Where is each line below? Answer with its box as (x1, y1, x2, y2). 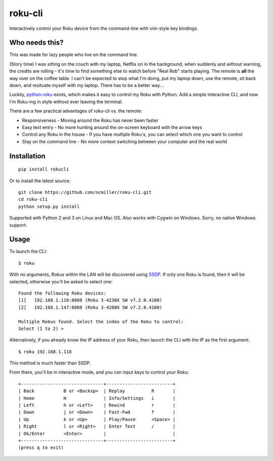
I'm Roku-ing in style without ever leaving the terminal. (9, 99, 123, 105)
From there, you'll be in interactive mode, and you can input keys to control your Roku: (9, 369, 189, 375)
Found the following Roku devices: (18, 290, 107, 296)
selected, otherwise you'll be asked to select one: (9, 278, 113, 284)
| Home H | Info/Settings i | (18, 395, 176, 401)
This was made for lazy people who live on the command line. (9, 52, 139, 58)
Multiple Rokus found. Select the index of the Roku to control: (18, 319, 184, 324)
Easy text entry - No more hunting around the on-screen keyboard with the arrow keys (22, 124, 202, 130)
